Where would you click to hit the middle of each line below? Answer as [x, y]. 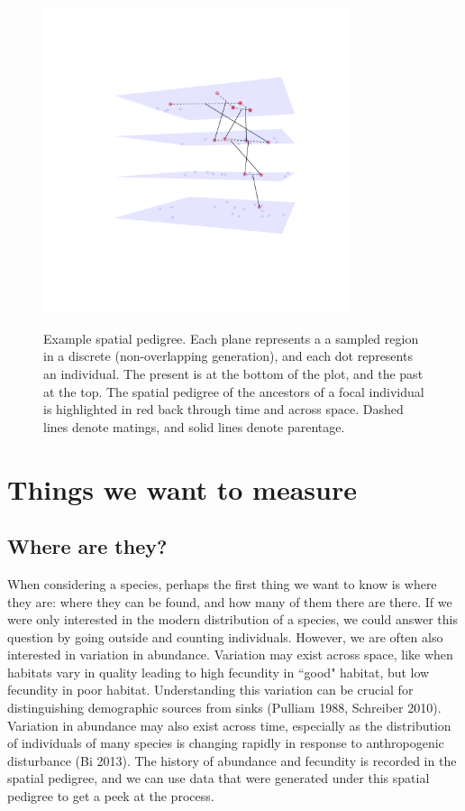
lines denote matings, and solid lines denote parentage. [194, 426]
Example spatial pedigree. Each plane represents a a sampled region [231, 338]
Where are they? [87, 546]
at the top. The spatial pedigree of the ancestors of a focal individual [234, 391]
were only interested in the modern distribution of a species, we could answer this [232, 619]
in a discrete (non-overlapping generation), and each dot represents [228, 356]
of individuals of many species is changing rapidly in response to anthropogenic [226, 743]
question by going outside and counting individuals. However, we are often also [225, 636]
